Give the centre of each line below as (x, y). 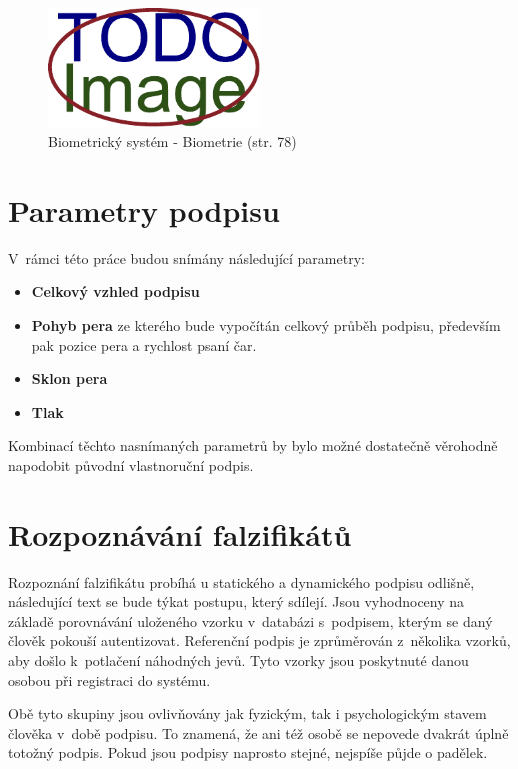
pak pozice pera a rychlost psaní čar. (144, 344)
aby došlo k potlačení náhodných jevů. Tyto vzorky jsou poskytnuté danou (238, 659)
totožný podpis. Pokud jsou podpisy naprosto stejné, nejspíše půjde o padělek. (248, 752)
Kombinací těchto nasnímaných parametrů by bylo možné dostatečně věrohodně (253, 445)
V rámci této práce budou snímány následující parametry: (186, 257)
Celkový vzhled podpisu (115, 291)
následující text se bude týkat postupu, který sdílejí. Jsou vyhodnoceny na (236, 601)
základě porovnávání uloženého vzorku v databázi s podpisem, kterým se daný (250, 620)
